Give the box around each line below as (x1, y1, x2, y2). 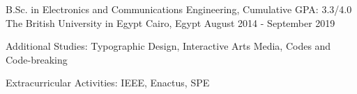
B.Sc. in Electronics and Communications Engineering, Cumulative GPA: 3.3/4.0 (6, 2, 352, 16)
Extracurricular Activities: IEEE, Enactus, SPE (6, 75, 210, 90)
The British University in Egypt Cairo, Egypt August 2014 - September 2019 (6, 15, 335, 30)
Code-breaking (6, 52, 68, 66)
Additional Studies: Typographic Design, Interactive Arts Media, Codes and (6, 39, 331, 53)
